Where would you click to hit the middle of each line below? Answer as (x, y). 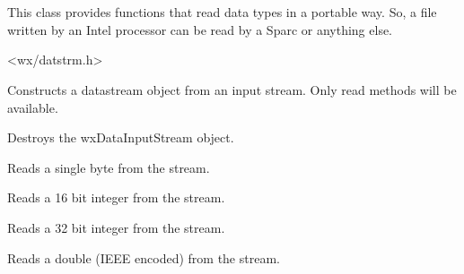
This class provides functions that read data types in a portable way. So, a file (222, 12)
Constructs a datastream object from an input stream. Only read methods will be (232, 89)
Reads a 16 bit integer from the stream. (116, 197)
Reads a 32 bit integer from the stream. (116, 227)
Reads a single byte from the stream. (109, 167)
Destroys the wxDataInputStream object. (121, 137)
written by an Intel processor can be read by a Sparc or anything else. (200, 29)
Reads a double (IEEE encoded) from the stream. (144, 257)
